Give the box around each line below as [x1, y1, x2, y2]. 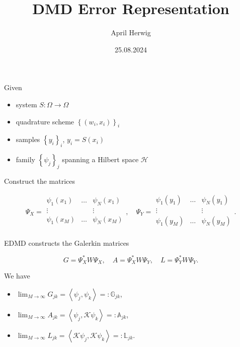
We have [4, 270, 30, 281]
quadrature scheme [16, 116, 74, 126]
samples [16, 134, 40, 145]
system [16, 99, 37, 109]
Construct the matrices [4, 175, 75, 186]
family [16, 154, 35, 165]
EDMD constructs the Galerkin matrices [4, 237, 129, 248]
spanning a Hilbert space [62, 154, 139, 165]
